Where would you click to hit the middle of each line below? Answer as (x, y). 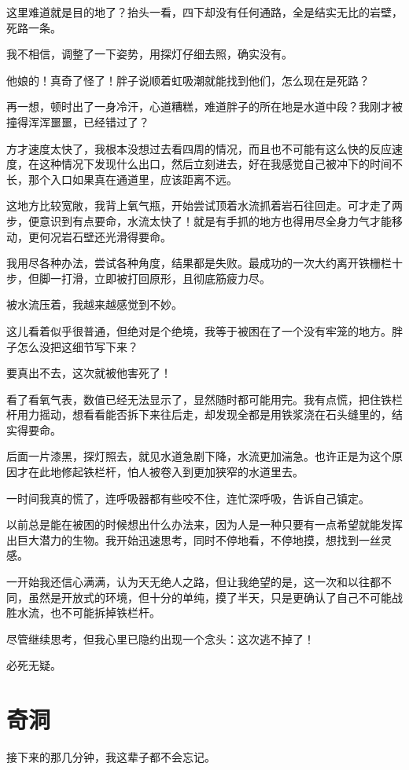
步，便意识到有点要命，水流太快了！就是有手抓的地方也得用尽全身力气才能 (199, 220)
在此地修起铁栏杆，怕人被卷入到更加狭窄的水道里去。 (166, 472)
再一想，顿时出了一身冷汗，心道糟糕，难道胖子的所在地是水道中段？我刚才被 (204, 106)
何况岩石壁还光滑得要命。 (105, 236)
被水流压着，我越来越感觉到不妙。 (94, 304)
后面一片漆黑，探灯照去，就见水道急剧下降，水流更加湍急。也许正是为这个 (199, 456)
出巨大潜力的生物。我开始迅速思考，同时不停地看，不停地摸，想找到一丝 (193, 539)
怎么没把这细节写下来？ (77, 346)
